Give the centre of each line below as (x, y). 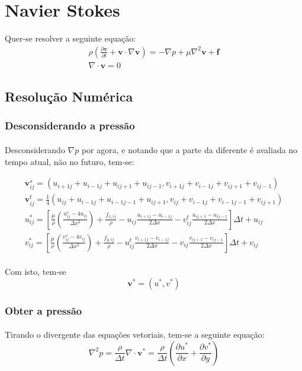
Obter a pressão (44, 310)
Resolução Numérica (69, 96)
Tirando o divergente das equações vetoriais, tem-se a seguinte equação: (135, 334)
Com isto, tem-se (36, 272)
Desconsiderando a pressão (70, 126)
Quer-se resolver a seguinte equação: (70, 38)
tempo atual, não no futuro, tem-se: (70, 161)
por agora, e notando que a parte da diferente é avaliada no (189, 150)
